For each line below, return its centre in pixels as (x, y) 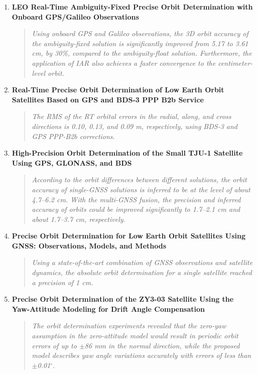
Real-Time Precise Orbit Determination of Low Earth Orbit (118, 90)
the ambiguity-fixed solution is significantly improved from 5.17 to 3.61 (140, 43)
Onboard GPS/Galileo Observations (75, 16)
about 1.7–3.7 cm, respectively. (79, 219)
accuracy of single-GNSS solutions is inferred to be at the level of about (141, 189)
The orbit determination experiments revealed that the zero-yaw (129, 326)
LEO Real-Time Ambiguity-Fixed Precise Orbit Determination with (132, 7)
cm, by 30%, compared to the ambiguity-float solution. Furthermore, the (142, 53)
